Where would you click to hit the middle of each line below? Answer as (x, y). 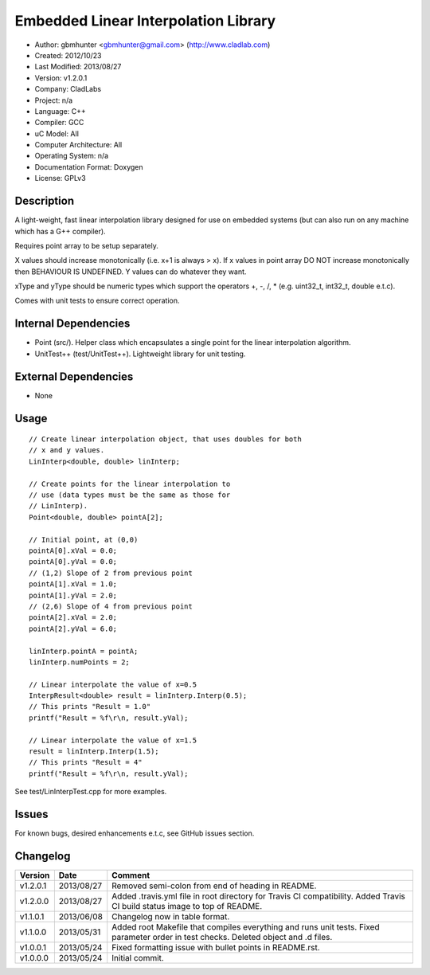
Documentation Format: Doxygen (89, 166)
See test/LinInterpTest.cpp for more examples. (91, 792)
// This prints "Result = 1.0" (90, 707)
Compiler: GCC (59, 123)
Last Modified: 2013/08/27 (78, 67)
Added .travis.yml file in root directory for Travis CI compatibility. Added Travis (259, 896)
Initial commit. (138, 958)
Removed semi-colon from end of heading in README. (214, 886)
